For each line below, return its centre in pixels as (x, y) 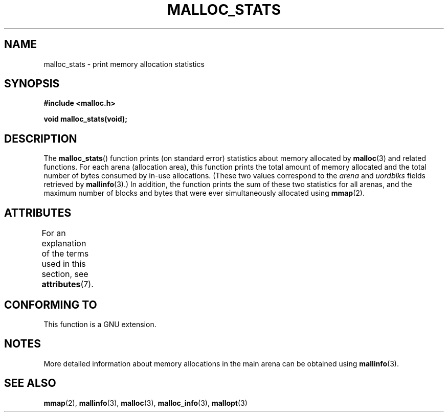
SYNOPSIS (32, 84)
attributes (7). (68, 284)
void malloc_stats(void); (86, 119)
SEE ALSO (30, 383)
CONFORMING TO (51, 305)
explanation (64, 244)
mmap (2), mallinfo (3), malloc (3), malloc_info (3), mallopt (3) (145, 403)
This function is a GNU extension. (100, 324)
